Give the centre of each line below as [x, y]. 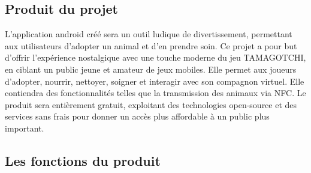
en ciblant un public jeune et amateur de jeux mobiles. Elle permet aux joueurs [151, 69]
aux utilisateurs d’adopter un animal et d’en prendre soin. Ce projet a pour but [151, 45]
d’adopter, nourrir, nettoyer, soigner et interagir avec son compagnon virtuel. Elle [155, 81]
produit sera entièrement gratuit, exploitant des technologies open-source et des [151, 104]
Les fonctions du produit [83, 160]
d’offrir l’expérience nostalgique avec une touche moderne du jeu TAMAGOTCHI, [155, 57]
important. [25, 128]
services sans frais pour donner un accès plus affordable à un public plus [137, 116]
